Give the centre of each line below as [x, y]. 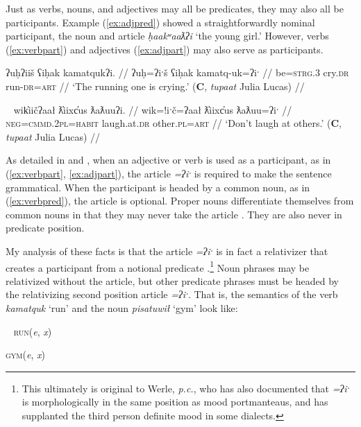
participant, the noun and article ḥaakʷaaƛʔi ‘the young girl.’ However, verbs [167, 36]
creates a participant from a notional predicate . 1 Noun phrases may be [158, 266]
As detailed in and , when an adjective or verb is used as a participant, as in [168, 160]
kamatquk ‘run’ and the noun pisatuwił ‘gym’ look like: [122, 307]
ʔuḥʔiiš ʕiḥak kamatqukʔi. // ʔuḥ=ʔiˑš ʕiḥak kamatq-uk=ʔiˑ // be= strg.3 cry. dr [177, 72]
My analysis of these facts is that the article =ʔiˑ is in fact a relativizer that [167, 251]
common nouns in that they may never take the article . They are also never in [174, 214]
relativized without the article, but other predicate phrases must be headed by [172, 280]
